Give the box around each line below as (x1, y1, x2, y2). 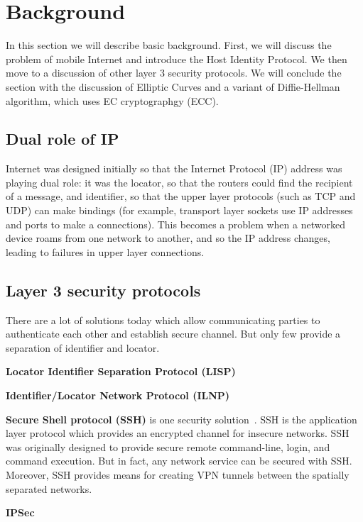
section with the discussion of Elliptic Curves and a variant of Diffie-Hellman (6, 79, 340, 94)
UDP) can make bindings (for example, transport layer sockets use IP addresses (6, 203, 353, 218)
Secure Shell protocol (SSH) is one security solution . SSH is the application (6, 411, 357, 426)
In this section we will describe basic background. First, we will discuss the (6, 38, 332, 52)
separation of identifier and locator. (6, 340, 160, 355)
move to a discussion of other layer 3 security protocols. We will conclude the (6, 65, 342, 80)
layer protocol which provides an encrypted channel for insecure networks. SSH (6, 426, 350, 440)
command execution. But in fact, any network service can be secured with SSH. (6, 453, 352, 468)
